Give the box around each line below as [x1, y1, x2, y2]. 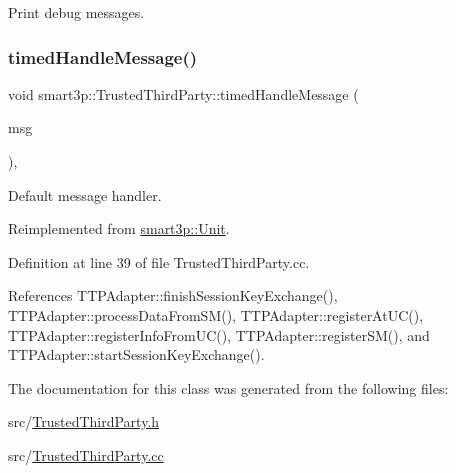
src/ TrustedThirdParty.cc [8, 444, 164, 465]
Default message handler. [8, 184, 162, 205]
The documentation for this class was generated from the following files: [8, 377, 449, 398]
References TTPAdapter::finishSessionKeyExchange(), [8, 285, 338, 306]
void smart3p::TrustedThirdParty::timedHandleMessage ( [8, 83, 359, 104]
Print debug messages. [8, 2, 145, 22]
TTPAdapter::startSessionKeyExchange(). [8, 344, 265, 365]
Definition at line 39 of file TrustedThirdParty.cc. [8, 251, 310, 272]
